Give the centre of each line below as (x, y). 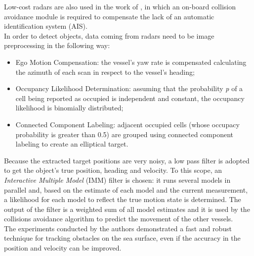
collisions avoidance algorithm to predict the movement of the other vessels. (119, 219)
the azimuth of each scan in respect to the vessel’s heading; (105, 72)
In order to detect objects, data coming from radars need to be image (109, 35)
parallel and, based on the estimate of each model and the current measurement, (126, 189)
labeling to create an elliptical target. (72, 144)
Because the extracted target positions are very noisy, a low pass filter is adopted (127, 160)
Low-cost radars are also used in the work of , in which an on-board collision (120, 6)
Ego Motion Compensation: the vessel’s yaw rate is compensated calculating (131, 62)
